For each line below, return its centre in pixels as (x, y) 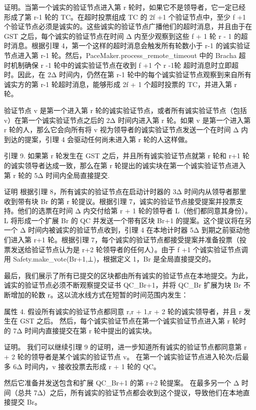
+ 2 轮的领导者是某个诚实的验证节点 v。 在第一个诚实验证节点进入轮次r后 (123, 356)
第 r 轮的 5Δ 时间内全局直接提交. (57, 175)
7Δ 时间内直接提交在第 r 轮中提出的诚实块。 (84, 330)
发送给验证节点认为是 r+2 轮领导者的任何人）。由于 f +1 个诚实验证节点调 (129, 249)
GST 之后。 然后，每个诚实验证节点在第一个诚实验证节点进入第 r (125, 321)
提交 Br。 (26, 402)
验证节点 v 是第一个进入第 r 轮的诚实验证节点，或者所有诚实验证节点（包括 (126, 110)
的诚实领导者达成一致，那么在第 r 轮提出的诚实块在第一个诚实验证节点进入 (125, 165)
